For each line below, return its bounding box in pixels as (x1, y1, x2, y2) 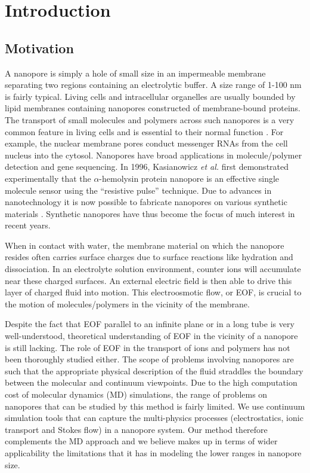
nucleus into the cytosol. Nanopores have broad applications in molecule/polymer (5, 148, 302, 161)
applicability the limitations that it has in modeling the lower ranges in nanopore (5, 446, 302, 459)
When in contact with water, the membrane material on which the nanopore (5, 239, 284, 251)
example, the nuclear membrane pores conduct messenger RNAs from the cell (5, 137, 288, 149)
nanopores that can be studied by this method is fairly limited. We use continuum (5, 399, 305, 412)
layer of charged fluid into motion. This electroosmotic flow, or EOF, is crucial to (5, 286, 302, 298)
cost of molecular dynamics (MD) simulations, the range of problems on (5, 388, 268, 401)
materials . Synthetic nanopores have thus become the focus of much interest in (5, 207, 295, 219)
